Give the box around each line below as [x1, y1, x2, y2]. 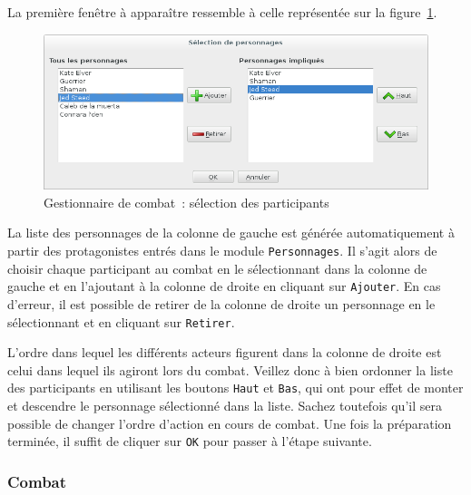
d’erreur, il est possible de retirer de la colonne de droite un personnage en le [7, 294, 436, 313]
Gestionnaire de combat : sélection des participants [44, 192, 329, 211]
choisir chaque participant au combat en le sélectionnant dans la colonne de [7, 258, 427, 277]
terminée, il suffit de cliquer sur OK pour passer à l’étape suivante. [7, 432, 372, 451]
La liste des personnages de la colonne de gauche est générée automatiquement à [7, 223, 455, 242]
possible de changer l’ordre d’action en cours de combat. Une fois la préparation [7, 413, 452, 432]
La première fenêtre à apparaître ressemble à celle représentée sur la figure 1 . [7, 3, 437, 21]
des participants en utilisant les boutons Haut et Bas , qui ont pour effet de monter [7, 378, 464, 397]
